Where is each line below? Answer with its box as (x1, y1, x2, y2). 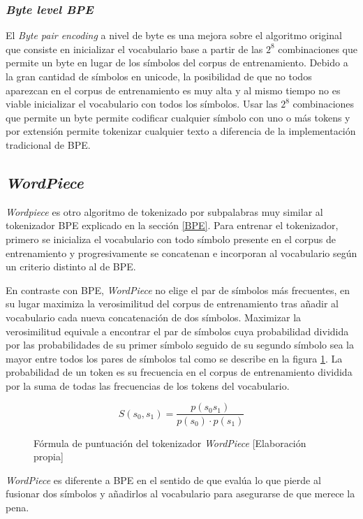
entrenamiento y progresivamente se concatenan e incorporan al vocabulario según (6, 245, 357, 260)
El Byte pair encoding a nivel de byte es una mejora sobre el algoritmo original (6, 28, 342, 43)
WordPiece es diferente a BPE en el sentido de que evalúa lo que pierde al (6, 472, 321, 487)
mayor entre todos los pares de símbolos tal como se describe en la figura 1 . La (6, 351, 343, 365)
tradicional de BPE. (6, 137, 91, 152)
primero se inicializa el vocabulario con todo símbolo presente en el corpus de (6, 231, 336, 246)
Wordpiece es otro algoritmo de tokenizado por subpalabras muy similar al (6, 204, 323, 219)
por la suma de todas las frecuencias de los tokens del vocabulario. (6, 378, 290, 393)
